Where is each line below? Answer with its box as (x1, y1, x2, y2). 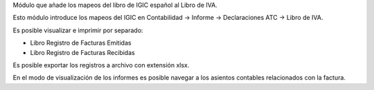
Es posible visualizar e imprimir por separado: (12, 26, 143, 34)
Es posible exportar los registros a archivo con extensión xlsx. (12, 60, 190, 69)
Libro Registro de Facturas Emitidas (30, 38, 132, 47)
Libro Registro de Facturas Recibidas (30, 48, 135, 56)
